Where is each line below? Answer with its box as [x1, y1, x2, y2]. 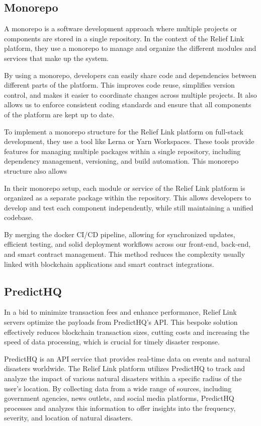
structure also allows [4, 165, 67, 176]
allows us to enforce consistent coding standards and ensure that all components [4, 99, 251, 110]
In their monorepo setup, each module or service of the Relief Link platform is [4, 182, 245, 193]
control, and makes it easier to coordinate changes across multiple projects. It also [4, 89, 257, 100]
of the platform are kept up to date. [4, 109, 115, 119]
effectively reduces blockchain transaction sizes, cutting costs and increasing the [4, 326, 249, 337]
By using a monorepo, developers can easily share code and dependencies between [4, 69, 256, 80]
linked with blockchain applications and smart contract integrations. [4, 258, 214, 269]
